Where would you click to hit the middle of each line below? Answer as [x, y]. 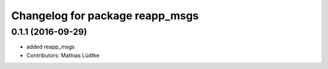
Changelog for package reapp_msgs [105, 16]
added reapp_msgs [51, 47]
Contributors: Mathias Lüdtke [63, 55]
